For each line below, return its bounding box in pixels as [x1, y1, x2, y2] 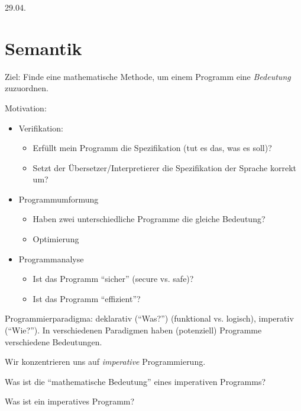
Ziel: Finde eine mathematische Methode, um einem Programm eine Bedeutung [5, 70, 291, 82]
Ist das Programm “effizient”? [33, 292, 141, 304]
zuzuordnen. [5, 82, 48, 94]
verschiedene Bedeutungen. [5, 335, 102, 348]
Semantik [5, 36, 82, 60]
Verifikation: [18, 121, 63, 134]
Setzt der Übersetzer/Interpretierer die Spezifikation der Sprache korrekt [33, 161, 297, 174]
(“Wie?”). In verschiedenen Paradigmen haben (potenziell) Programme [5, 324, 262, 336]
